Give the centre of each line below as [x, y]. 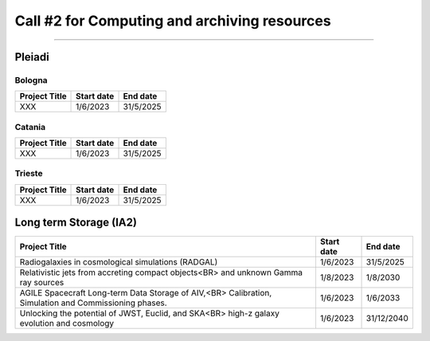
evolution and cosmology [67, 323]
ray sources [42, 283]
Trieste [29, 174]
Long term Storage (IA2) [76, 223]
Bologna [31, 80]
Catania [30, 127]
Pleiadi [32, 57]
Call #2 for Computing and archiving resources [173, 21]
